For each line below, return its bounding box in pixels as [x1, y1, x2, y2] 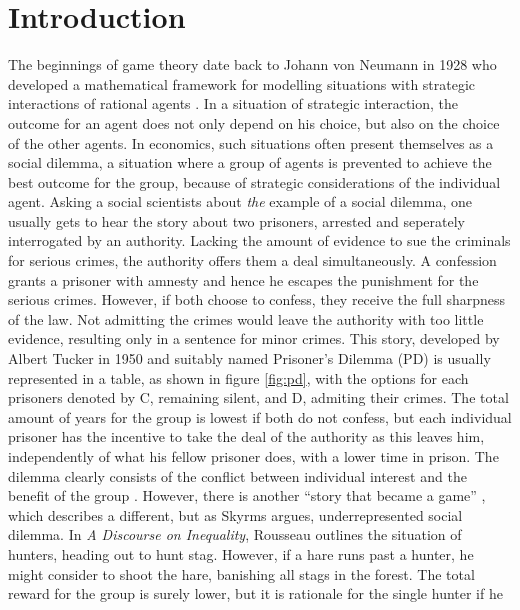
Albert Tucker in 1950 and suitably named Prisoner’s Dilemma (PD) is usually [8, 348, 491, 369]
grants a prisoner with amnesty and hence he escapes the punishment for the [8, 269, 479, 290]
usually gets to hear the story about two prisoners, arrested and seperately [8, 210, 465, 231]
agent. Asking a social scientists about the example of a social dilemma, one [8, 191, 472, 212]
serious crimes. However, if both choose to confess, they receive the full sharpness [8, 289, 506, 310]
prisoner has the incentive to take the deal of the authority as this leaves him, [8, 426, 485, 447]
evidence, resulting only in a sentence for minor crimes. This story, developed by [8, 328, 500, 349]
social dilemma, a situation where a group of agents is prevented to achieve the [8, 152, 492, 173]
